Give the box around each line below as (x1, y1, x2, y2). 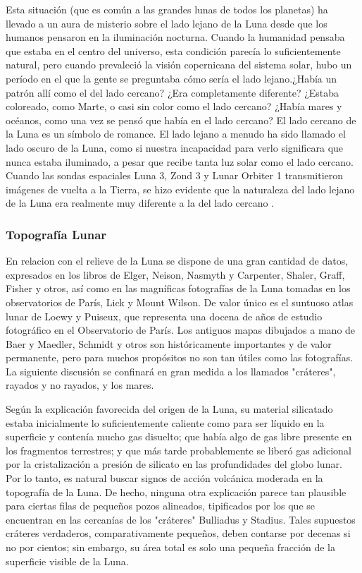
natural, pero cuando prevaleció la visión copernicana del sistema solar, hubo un (6, 57, 352, 72)
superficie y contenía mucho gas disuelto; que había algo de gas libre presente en (6, 429, 352, 444)
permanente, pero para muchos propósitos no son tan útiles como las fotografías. (6, 350, 354, 365)
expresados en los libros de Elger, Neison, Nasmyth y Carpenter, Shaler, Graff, (6, 267, 345, 282)
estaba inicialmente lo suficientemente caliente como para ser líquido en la (6, 415, 325, 430)
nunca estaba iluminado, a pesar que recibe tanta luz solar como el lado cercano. (6, 154, 354, 169)
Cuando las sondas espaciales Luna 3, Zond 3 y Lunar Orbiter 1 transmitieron (6, 168, 344, 183)
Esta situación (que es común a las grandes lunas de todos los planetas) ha (6, 2, 328, 16)
